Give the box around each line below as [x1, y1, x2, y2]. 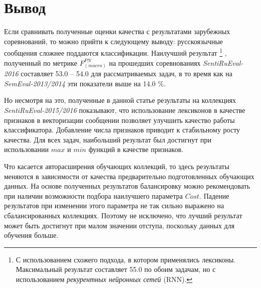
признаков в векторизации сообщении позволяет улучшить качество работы [4, 114, 235, 125]
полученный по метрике [4, 57, 77, 68]
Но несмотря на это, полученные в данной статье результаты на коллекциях [4, 95, 236, 105]
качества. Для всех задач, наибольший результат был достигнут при [4, 134, 211, 145]
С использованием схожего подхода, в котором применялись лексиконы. [16, 254, 236, 264]
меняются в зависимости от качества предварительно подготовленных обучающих [4, 171, 254, 181]
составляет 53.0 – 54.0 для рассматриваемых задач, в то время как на [21, 68, 232, 79]
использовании [4, 144, 49, 155]
